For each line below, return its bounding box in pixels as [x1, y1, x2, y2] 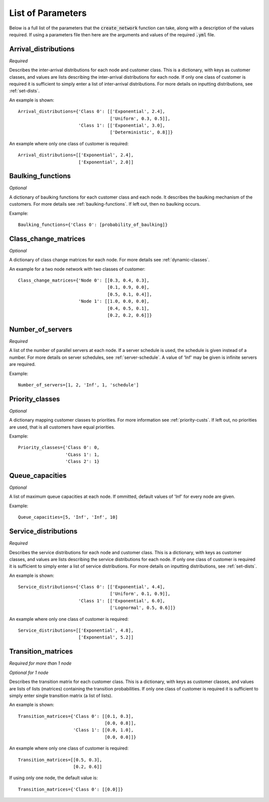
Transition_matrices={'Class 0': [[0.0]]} [18, 787, 124, 792]
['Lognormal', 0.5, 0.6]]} [110, 605, 176, 611]
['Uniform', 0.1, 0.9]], [110, 591, 170, 597]
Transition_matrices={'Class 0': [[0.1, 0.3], [18, 713, 134, 719]
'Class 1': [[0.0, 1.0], [73, 727, 134, 733]
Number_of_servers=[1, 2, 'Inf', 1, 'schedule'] [18, 382, 139, 388]
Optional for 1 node [9, 670, 49, 676]
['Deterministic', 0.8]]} [110, 129, 173, 135]
